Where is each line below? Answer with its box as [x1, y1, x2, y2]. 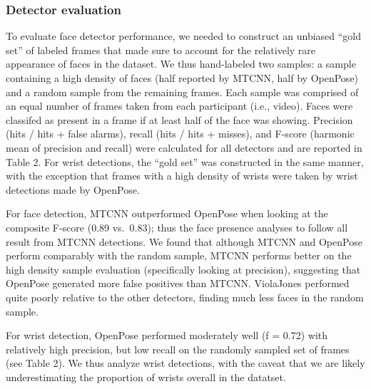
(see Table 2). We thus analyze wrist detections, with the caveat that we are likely [6, 356, 365, 370]
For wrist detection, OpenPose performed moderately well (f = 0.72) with [6, 328, 328, 343]
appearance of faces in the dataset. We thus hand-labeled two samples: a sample [6, 56, 356, 71]
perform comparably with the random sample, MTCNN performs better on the [6, 248, 352, 263]
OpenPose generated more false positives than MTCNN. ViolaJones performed [6, 276, 350, 291]
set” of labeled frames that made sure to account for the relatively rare [6, 42, 316, 57]
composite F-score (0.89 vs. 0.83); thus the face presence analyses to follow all [6, 219, 348, 234]
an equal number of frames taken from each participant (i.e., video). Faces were [6, 98, 353, 113]
